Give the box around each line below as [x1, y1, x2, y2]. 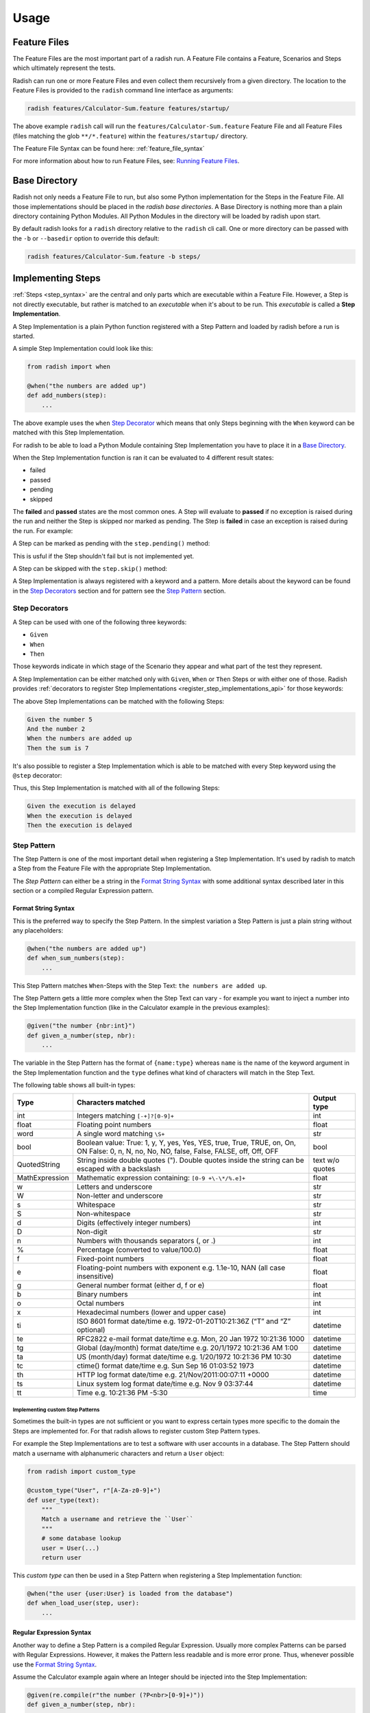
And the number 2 [27, 725, 86, 732]
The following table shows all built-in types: [12, 1081, 136, 1089]
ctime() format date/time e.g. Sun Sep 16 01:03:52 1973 [76, 1361, 254, 1370]
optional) [76, 1325, 106, 1335]
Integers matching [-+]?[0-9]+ [76, 1111, 175, 1120]
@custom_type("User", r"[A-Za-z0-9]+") [27, 1487, 161, 1494]
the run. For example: [12, 526, 73, 534]
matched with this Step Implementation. [12, 428, 125, 436]
